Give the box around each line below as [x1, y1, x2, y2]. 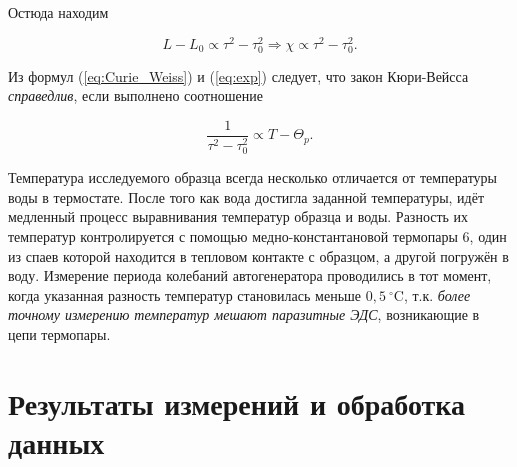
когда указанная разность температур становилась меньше [8, 284, 362, 305]
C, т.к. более [393, 284, 471, 305]
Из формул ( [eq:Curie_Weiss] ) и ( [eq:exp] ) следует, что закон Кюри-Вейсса [8, 65, 469, 86]
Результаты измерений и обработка [8, 382, 466, 423]
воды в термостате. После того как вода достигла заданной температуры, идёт [8, 186, 485, 207]
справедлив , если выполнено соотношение [8, 85, 263, 106]
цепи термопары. [8, 323, 111, 344]
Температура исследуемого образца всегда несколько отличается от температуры [8, 167, 497, 188]
